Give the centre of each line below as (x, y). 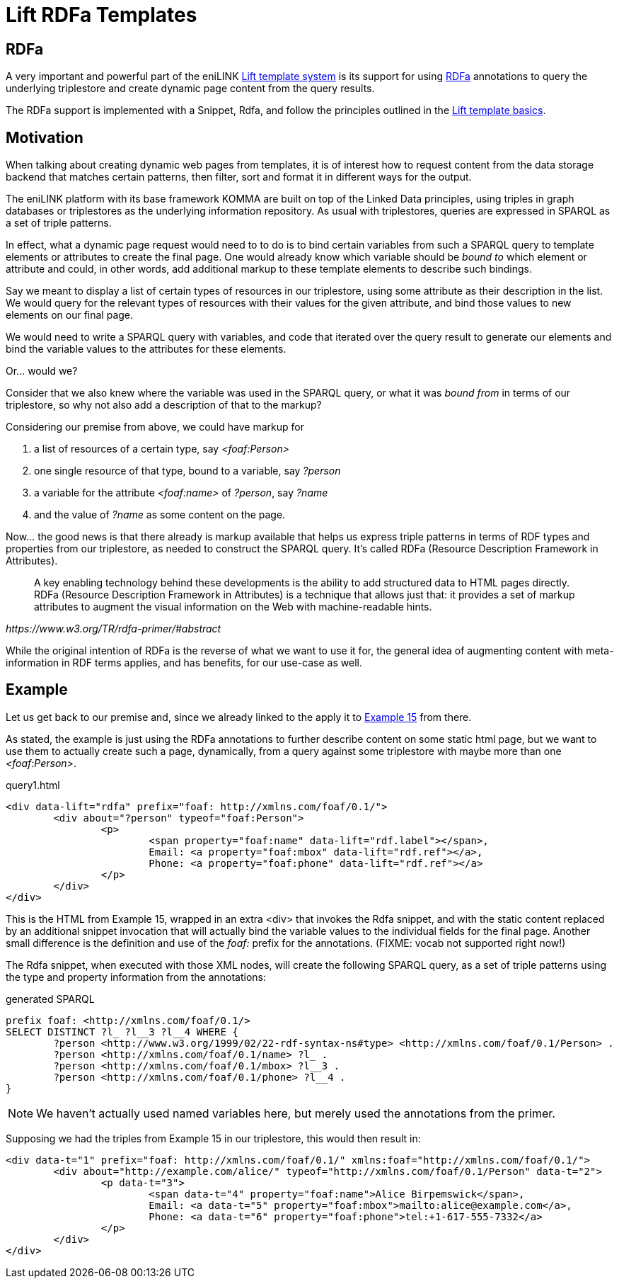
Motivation (45, 137)
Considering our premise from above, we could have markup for (155, 427)
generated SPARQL (50, 999)
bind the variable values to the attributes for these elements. (146, 349)
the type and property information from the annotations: (136, 977)
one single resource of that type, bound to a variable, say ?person (187, 471)
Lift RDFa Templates (102, 15)
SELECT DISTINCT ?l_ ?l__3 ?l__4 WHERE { (122, 1032)
